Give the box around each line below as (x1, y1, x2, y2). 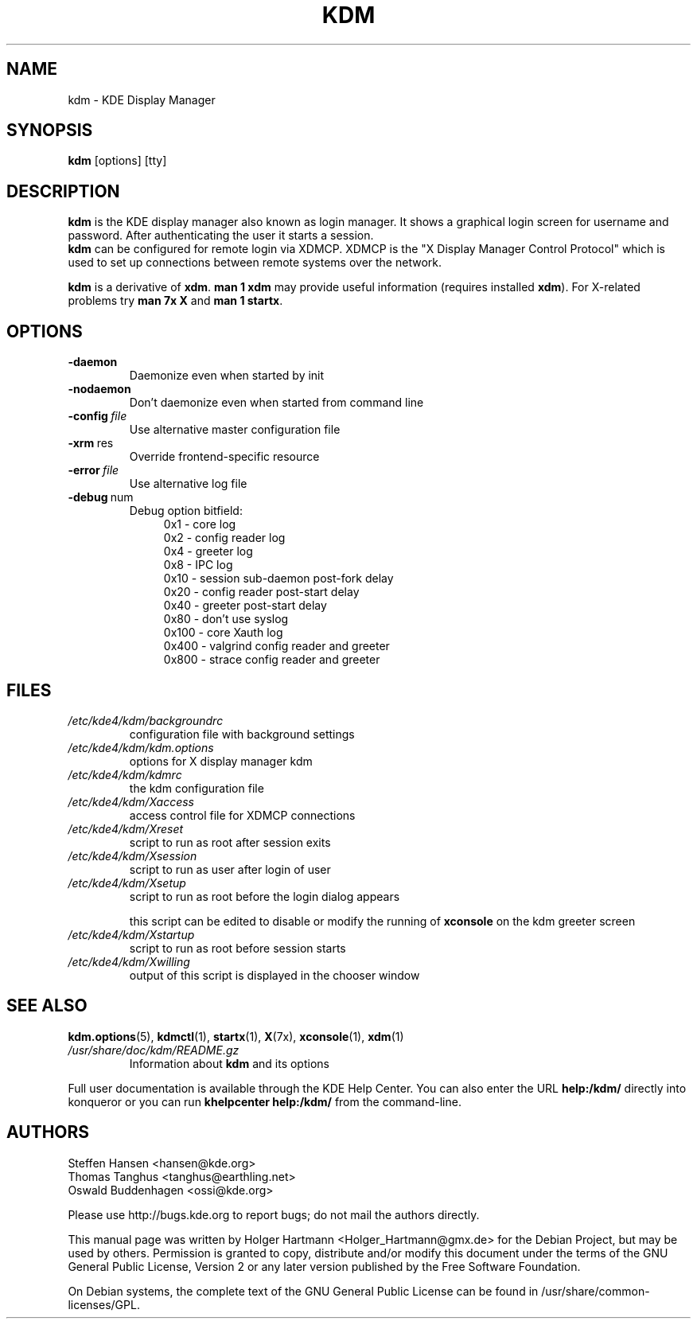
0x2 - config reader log (163, 531, 286, 545)
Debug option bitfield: (129, 504, 243, 518)
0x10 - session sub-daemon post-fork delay (163, 571, 394, 586)
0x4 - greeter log (163, 544, 253, 559)
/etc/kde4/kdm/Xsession (68, 848, 197, 863)
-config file (68, 409, 127, 423)
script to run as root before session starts (129, 941, 346, 955)
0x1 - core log (163, 517, 236, 532)
